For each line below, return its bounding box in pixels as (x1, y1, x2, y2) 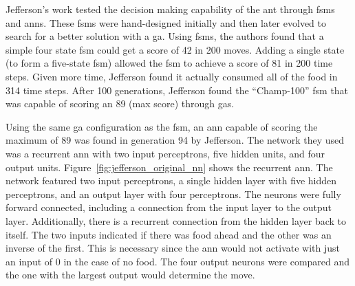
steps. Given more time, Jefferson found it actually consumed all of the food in (6, 69, 338, 83)
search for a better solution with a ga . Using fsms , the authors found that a (6, 29, 324, 43)
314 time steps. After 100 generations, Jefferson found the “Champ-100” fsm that (6, 82, 349, 97)
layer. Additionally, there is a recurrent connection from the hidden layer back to (6, 213, 347, 228)
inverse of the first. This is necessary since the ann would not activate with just (6, 241, 341, 255)
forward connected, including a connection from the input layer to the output (6, 200, 332, 214)
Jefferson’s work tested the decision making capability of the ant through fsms (6, 2, 335, 16)
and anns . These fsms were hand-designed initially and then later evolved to (6, 15, 326, 30)
